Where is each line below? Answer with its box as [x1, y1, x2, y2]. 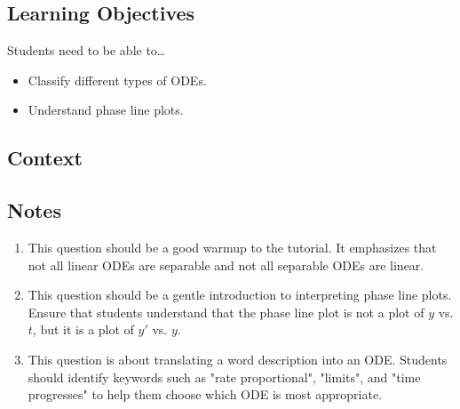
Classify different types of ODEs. [28, 70, 207, 89]
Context [7, 144, 83, 172]
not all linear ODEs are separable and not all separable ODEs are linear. [28, 255, 424, 274]
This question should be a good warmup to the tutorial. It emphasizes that [28, 237, 437, 256]
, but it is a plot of [32, 320, 134, 339]
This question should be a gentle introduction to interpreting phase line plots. [28, 285, 452, 304]
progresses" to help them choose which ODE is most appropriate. [28, 385, 383, 404]
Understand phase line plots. [28, 100, 184, 119]
